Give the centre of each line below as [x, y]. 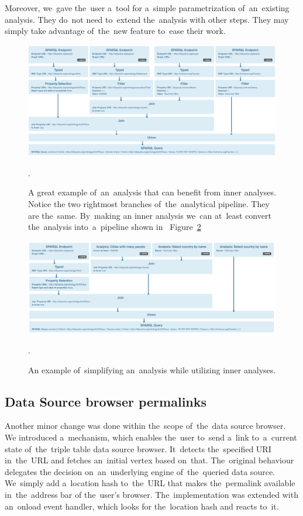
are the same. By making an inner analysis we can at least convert [150, 215]
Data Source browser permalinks [106, 401]
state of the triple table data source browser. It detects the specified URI [138, 448]
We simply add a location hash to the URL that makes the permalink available [150, 483]
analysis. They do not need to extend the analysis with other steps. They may [147, 19]
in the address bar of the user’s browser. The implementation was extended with [151, 494]
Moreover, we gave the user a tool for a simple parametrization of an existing [147, 8]
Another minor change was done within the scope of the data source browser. [145, 426]
